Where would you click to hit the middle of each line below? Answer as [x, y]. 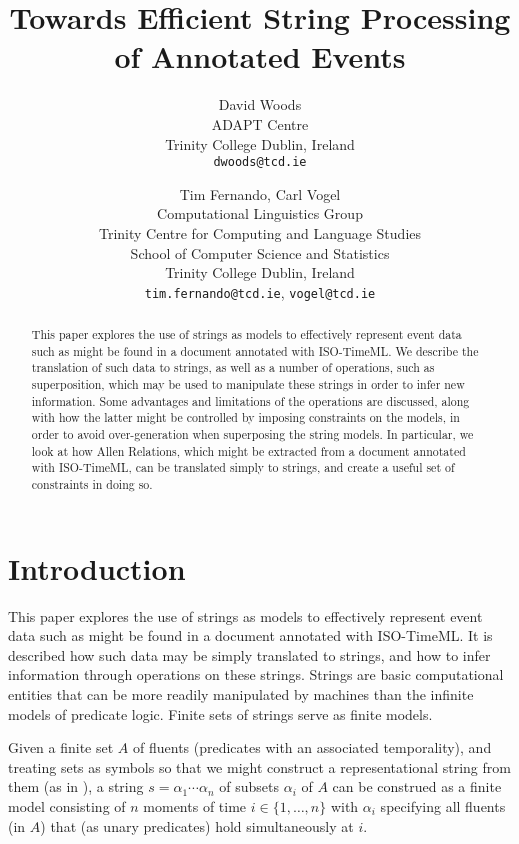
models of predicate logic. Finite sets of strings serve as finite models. [220, 713]
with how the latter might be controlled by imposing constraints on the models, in [245, 417]
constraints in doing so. [92, 484]
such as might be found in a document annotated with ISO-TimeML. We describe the [255, 350]
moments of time [195, 806]
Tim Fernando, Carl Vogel [260, 193]
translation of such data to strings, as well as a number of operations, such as [233, 367]
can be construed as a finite [417, 786]
